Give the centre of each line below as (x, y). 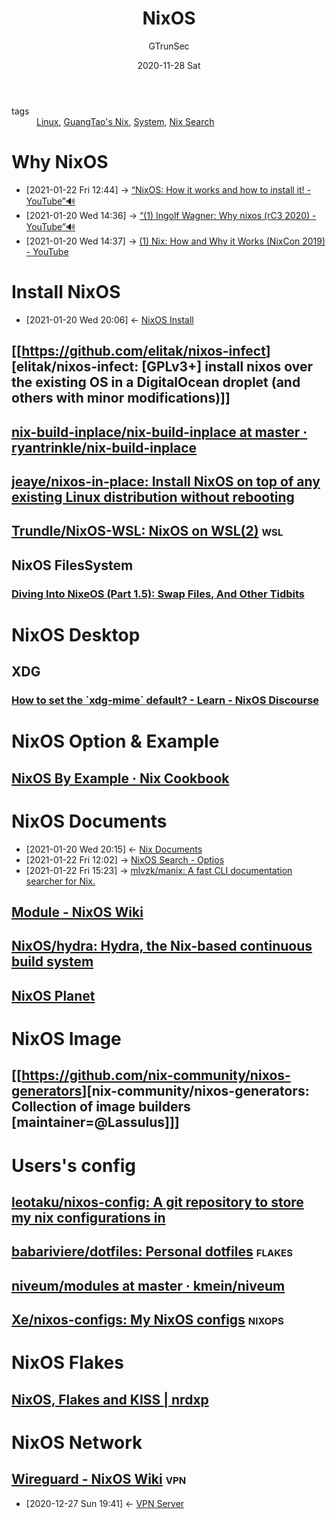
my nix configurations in (88, 1218)
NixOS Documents (89, 821)
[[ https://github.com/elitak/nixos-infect (138, 351)
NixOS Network (77, 1442)
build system (52, 962)
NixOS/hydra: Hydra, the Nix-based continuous (162, 946)
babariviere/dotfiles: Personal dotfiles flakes (152, 1252)
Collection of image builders (101, 1107)
